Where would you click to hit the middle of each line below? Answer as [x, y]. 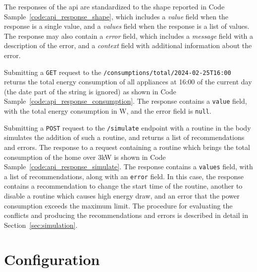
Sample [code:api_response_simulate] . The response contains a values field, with [128, 167]
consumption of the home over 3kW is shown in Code [85, 157]
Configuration [52, 259]
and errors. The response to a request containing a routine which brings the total [127, 147]
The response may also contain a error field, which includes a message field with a [129, 35]
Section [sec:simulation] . [41, 225]
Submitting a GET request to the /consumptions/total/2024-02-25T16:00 [118, 72]
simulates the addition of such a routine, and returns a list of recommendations [124, 137]
